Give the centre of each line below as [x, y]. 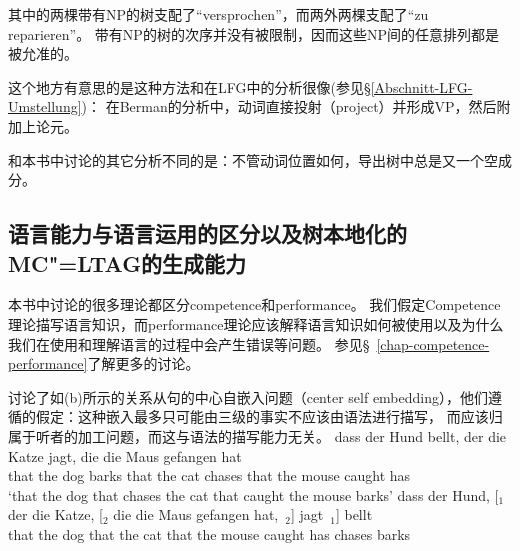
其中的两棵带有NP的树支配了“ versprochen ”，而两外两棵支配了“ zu [218, 14]
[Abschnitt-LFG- [421, 86]
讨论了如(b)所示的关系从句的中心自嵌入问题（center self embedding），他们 [248, 396]
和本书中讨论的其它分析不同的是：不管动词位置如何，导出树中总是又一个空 [253, 159]
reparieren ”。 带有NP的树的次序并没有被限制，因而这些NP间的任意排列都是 [253, 33]
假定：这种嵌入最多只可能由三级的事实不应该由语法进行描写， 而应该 [262, 416]
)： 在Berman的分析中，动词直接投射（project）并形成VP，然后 [289, 106]
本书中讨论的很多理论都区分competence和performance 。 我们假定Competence [254, 304]
